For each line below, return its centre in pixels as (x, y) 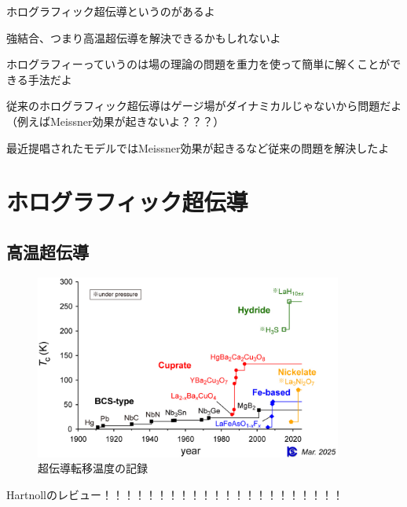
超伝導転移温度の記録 (93, 468)
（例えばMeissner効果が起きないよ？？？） (115, 121)
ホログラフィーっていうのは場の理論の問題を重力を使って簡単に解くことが (198, 64)
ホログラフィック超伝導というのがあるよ (111, 11)
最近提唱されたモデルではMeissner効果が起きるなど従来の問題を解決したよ (198, 147)
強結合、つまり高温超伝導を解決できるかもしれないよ (144, 37)
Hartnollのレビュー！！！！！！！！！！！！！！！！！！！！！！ (175, 494)
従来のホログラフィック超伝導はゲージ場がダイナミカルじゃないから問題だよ (204, 106)
